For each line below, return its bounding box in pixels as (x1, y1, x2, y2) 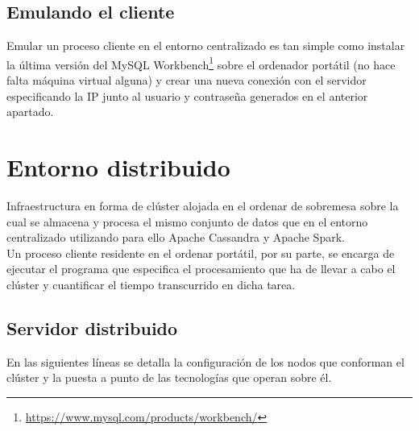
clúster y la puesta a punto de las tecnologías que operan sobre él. (6, 369, 332, 386)
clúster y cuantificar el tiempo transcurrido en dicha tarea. (6, 276, 296, 292)
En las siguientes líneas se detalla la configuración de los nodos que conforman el (6, 353, 404, 370)
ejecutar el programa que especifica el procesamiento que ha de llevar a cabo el (6, 260, 396, 277)
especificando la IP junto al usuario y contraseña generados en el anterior (6, 87, 368, 104)
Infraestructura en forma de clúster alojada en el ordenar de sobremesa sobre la (6, 197, 399, 213)
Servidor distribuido (6, 315, 178, 340)
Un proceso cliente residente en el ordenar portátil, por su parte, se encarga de (6, 244, 395, 261)
